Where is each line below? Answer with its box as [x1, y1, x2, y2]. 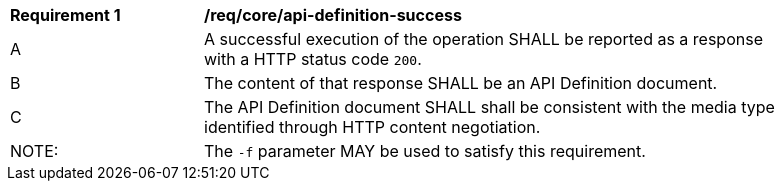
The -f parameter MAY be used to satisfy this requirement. [204, 141, 646, 161]
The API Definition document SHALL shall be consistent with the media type [204, 97, 775, 117]
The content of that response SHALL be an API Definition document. [204, 73, 718, 93]
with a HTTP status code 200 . [204, 49, 422, 69]
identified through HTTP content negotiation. [204, 117, 541, 137]
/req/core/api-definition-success [204, 5, 462, 25]
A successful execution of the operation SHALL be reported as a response [204, 29, 763, 49]
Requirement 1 [10, 5, 121, 25]
